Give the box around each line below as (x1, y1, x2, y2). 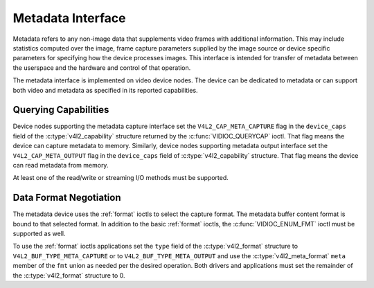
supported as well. (12, 229, 66, 238)
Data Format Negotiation (12, 192, 121, 204)
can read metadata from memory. (12, 161, 109, 169)
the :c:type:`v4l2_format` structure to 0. (12, 271, 125, 280)
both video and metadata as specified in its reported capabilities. (12, 86, 198, 94)
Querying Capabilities (12, 104, 109, 116)
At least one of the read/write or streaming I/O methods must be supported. (12, 174, 229, 182)
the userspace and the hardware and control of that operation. (12, 63, 191, 72)
